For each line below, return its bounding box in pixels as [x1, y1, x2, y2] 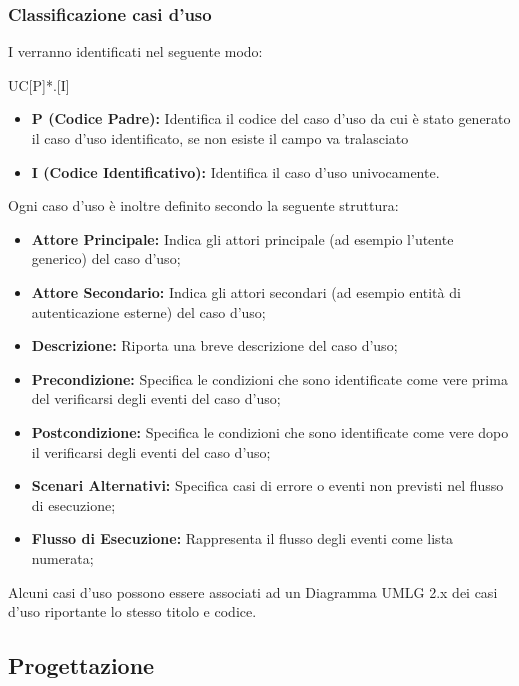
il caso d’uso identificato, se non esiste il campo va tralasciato [31, 128, 409, 148]
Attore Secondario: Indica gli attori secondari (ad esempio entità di [31, 281, 461, 302]
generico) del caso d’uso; [31, 248, 181, 269]
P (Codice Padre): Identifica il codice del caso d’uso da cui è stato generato [31, 108, 511, 129]
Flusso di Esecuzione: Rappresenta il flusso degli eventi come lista [31, 528, 454, 549]
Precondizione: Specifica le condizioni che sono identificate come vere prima [31, 368, 508, 389]
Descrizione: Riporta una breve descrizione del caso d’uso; [31, 335, 398, 356]
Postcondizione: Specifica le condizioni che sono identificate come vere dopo [31, 421, 509, 442]
